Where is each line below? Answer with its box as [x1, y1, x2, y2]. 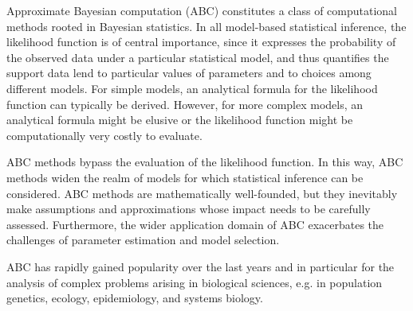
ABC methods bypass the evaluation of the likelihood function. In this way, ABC [6, 154, 403, 170]
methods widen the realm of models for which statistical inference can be [6, 169, 364, 185]
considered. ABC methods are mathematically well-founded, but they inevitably [6, 185, 398, 201]
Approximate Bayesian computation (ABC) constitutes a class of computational [6, 2, 398, 18]
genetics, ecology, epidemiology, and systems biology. [6, 290, 263, 306]
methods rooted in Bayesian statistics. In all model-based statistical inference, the [6, 17, 407, 34]
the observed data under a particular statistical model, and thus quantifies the [6, 49, 389, 65]
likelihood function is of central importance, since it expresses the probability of [6, 33, 396, 50]
